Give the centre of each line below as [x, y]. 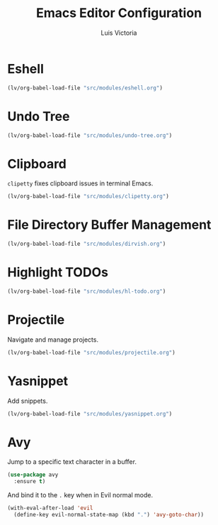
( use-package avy [33, 475]
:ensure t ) [30, 482]
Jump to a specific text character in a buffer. [72, 462]
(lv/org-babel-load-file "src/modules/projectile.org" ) [91, 352]
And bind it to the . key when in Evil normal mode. [80, 495]
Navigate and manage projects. [53, 340]
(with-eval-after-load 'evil [50, 508]
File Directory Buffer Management [109, 225]
